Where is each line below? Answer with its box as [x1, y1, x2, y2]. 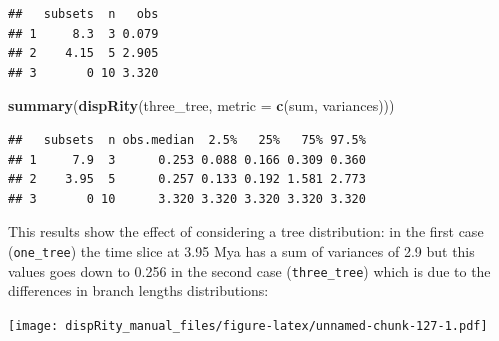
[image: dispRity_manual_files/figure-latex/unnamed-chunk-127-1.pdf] [8, 318, 488, 333]
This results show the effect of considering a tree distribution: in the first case [8, 221, 484, 242]
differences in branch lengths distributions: [8, 280, 269, 301]
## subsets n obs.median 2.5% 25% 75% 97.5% [8, 132, 366, 147]
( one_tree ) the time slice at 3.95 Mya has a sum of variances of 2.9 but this [8, 240, 475, 261]
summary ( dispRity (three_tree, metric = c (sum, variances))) [8, 95, 395, 116]
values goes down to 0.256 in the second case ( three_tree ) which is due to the [8, 260, 491, 281]
